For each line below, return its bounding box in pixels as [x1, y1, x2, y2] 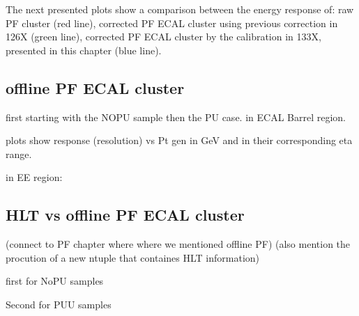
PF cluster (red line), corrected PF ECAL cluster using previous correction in [6, 15, 338, 30]
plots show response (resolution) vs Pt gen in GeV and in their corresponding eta [6, 133, 353, 148]
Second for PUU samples [6, 297, 112, 311]
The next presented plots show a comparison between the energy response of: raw [6, 2, 354, 16]
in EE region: [6, 170, 63, 184]
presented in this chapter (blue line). [6, 42, 162, 57]
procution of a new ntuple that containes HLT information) [6, 250, 259, 264]
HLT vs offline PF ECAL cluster [6, 204, 245, 226]
